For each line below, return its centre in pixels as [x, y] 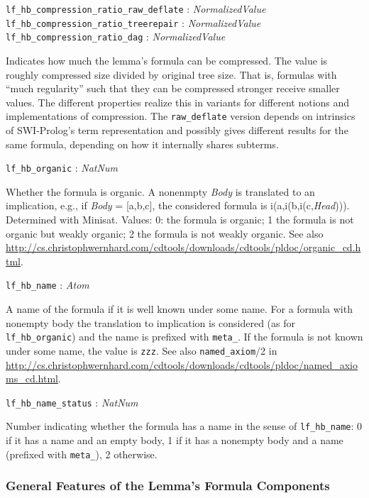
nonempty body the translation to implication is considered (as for [151, 322]
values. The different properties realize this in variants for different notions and [178, 102]
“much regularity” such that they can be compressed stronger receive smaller [173, 88]
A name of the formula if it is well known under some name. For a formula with [179, 309]
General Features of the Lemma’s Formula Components [168, 486]
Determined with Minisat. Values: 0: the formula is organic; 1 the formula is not [180, 220]
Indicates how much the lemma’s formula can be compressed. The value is [167, 60]
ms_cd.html [32, 378]
